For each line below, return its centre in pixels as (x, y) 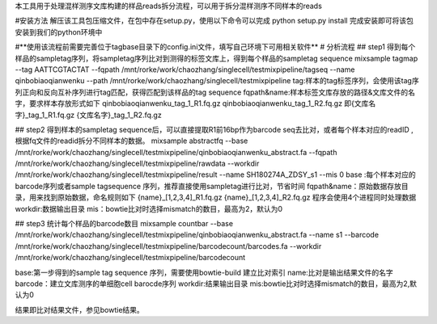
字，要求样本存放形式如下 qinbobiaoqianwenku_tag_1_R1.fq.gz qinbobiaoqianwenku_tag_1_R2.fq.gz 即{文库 (192, 103)
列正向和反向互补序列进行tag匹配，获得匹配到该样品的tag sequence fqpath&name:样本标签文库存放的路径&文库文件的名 (215, 92)
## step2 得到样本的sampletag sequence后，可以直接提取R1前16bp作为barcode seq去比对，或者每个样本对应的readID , (214, 129)
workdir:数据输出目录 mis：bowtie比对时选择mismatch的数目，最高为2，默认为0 (149, 208)
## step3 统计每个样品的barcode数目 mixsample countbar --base (124, 224)
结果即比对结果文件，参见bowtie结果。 (80, 309)
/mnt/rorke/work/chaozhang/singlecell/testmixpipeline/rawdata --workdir (137, 164)
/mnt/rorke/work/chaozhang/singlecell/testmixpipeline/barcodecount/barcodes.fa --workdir (168, 246)
